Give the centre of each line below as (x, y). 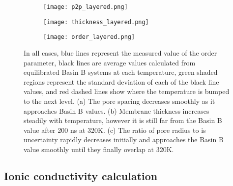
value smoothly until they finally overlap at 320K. (99, 149)
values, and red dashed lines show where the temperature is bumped (127, 91)
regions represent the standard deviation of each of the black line (121, 81)
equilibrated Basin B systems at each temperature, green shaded (121, 72)
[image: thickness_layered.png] (96, 22)
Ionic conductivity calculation (81, 175)
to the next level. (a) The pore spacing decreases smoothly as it (119, 101)
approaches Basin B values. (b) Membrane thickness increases (116, 110)
